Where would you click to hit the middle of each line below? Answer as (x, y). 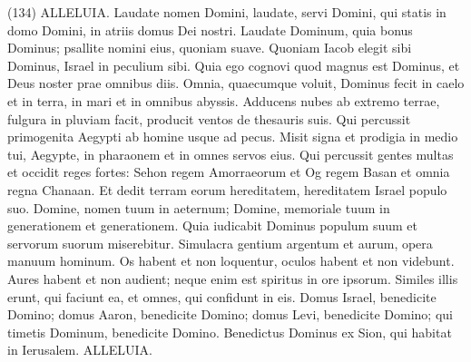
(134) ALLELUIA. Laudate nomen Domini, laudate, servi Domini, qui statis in (227, 12)
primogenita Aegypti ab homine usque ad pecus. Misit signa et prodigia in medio (233, 137)
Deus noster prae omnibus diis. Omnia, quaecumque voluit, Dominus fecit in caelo (236, 83)
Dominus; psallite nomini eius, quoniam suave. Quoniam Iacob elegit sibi (210, 48)
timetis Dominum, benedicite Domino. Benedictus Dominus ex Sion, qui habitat (230, 332)
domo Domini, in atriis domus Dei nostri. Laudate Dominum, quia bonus (210, 29)
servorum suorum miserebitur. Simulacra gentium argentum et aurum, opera (220, 243)
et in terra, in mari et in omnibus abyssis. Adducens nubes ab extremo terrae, (224, 100)
